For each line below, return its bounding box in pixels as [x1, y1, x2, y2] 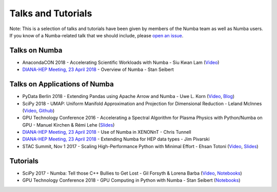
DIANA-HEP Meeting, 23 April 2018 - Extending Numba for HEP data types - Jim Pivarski [22, 136, 210, 142]
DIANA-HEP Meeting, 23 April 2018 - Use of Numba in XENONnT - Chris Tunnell [22, 129, 192, 135]
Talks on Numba [9, 46, 63, 55]
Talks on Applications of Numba [9, 80, 114, 89]
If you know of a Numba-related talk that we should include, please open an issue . [9, 32, 184, 38]
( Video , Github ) [22, 107, 55, 113]
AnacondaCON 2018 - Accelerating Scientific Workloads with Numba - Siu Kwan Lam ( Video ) [22, 59, 220, 65]
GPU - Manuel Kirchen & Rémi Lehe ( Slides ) [22, 122, 115, 128]
